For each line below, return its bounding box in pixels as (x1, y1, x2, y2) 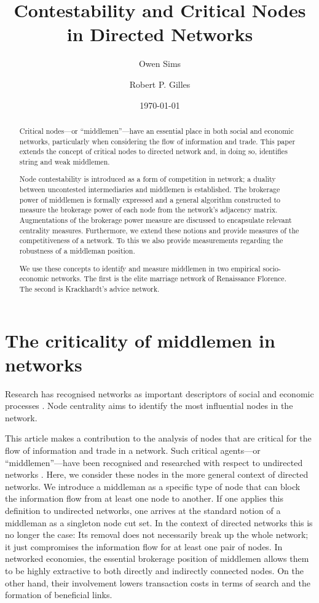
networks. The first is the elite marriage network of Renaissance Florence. (51, 273, 286, 284)
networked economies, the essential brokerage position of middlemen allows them (5, 552, 309, 565)
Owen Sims (138, 57, 181, 70)
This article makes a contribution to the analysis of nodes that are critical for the (5, 432, 312, 445)
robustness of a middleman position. (19, 246, 135, 255)
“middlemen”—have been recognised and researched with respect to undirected (5, 456, 303, 469)
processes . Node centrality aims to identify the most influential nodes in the (5, 399, 293, 412)
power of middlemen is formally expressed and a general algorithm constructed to (19, 194, 281, 204)
